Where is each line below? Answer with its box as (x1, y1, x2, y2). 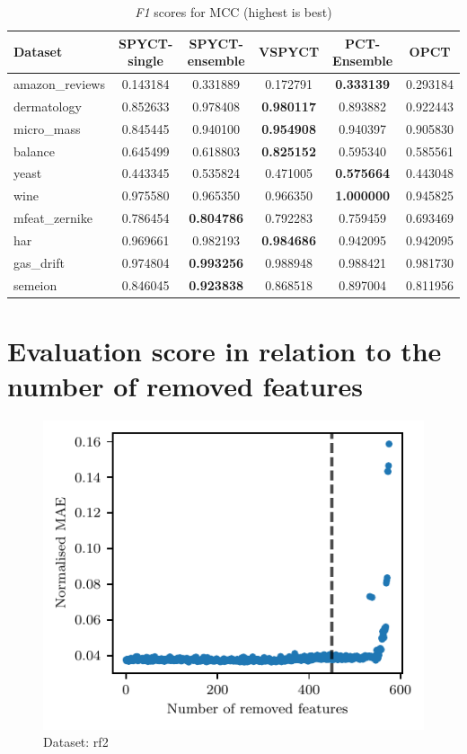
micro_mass (13, 119, 81, 137)
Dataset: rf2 (43, 732, 109, 751)
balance (13, 141, 55, 160)
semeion (13, 275, 57, 294)
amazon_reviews (13, 75, 105, 93)
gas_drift (13, 253, 65, 271)
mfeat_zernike (13, 208, 93, 227)
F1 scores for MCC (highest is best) (135, 3, 332, 21)
